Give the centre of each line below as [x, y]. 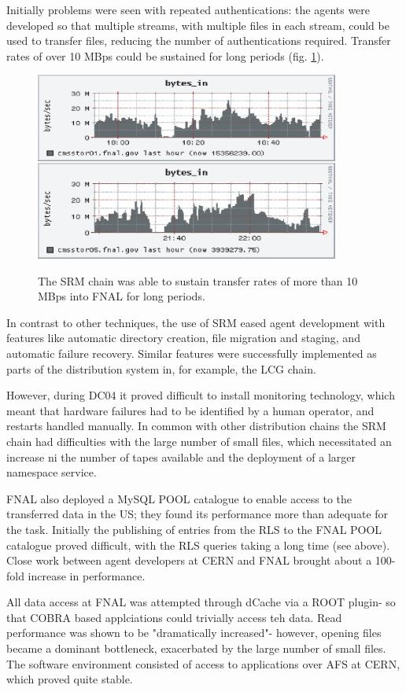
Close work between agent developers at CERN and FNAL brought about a [189, 560]
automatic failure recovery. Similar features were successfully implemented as [192, 353]
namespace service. [52, 472]
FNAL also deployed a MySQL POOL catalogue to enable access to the [179, 498]
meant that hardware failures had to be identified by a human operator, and [190, 410]
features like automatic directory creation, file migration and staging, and [183, 338]
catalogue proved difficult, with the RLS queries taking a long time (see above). [198, 545]
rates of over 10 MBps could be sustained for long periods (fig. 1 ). [165, 55]
